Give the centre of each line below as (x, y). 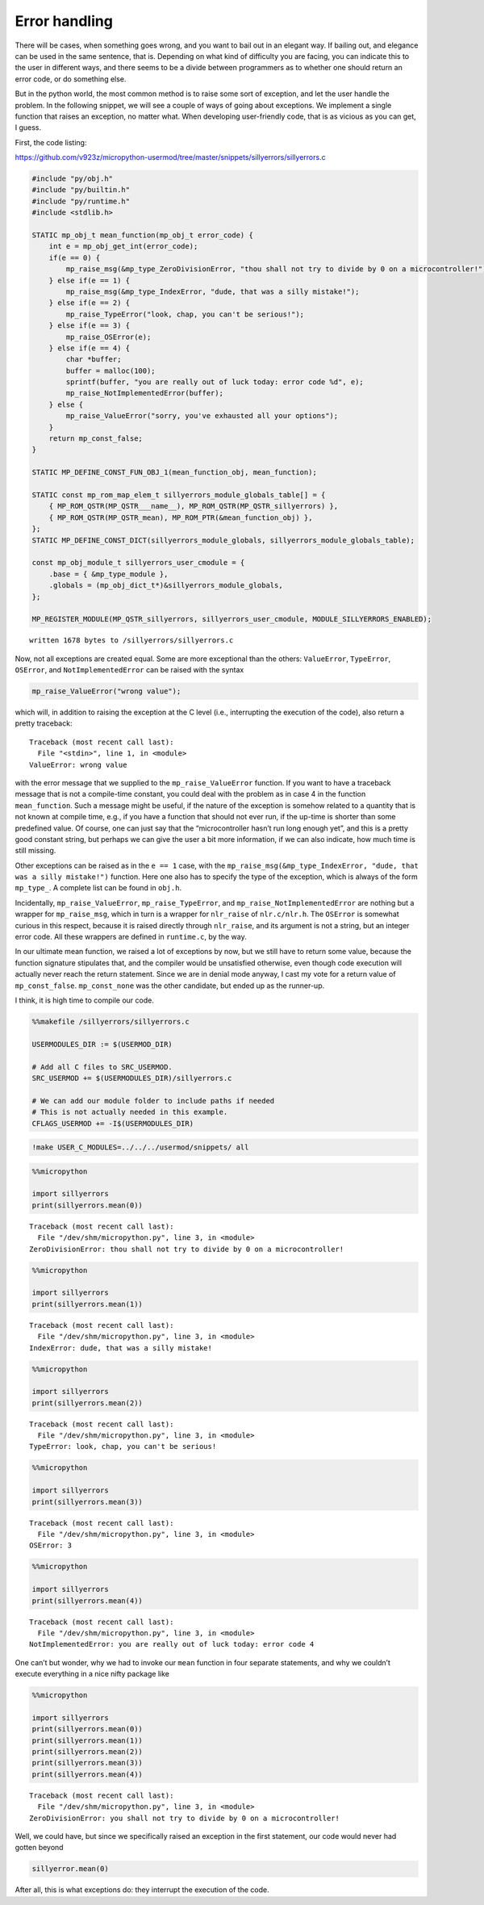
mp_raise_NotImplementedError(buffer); (144, 393)
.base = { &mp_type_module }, (108, 574)
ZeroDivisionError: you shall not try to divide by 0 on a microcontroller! (185, 1818)
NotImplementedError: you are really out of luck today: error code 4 (172, 1644)
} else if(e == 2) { (90, 303)
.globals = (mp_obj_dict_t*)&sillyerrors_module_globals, (166, 586)
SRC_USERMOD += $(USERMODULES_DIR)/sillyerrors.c (132, 1078)
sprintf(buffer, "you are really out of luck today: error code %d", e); (215, 382)
